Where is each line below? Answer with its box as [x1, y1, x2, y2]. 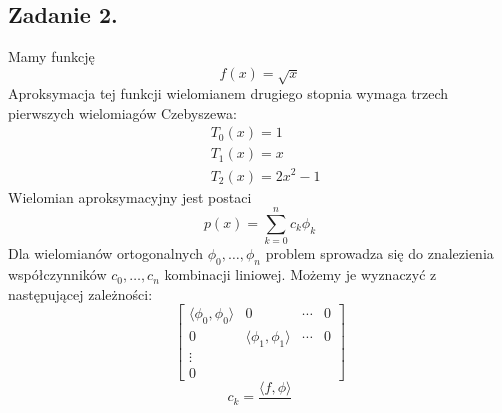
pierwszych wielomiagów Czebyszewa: [8, 102, 237, 123]
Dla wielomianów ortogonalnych [8, 243, 204, 264]
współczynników [8, 264, 107, 285]
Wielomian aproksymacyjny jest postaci [8, 186, 252, 207]
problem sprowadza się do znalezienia [265, 243, 494, 264]
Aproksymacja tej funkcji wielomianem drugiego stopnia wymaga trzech [8, 83, 449, 104]
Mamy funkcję [8, 46, 95, 67]
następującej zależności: [8, 283, 153, 304]
